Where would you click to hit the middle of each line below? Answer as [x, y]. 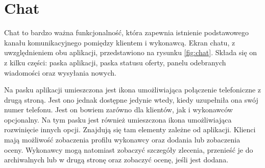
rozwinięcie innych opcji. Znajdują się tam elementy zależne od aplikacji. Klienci [130, 129]
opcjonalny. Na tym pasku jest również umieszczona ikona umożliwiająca [118, 119]
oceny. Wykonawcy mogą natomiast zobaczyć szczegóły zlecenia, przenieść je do [129, 149]
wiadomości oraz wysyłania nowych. [60, 72]
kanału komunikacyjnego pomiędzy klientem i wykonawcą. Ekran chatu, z [120, 42]
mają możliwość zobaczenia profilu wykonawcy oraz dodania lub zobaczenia [122, 140]
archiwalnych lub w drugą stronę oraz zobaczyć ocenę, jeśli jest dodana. [116, 160]
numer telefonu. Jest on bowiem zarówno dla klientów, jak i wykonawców [118, 110]
